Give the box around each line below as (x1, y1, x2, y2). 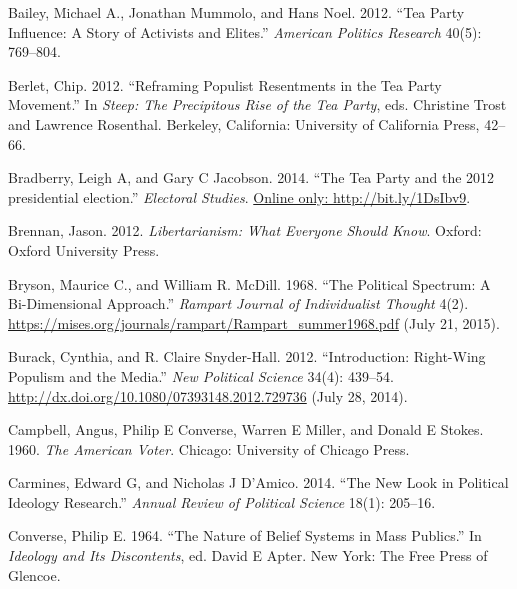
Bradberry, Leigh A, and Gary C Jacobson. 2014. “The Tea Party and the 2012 (8, 167, 495, 188)
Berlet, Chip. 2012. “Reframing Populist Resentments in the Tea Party (8, 74, 442, 95)
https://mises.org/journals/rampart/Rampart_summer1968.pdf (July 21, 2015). (8, 312, 500, 333)
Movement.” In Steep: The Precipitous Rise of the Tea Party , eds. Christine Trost (8, 94, 507, 115)
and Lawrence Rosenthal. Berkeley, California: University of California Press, (8, 113, 480, 134)
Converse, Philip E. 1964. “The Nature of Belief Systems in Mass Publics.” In (8, 525, 482, 546)
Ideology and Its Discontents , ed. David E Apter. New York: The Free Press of (8, 545, 488, 566)
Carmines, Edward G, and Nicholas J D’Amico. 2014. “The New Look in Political (8, 472, 509, 493)
